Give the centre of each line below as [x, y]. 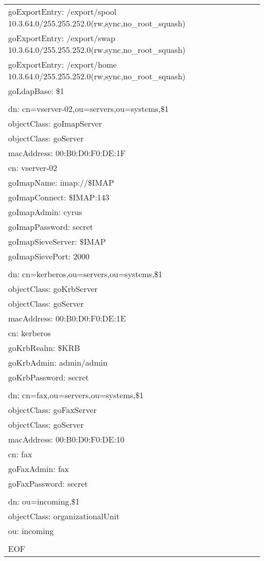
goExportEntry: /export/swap [62, 38]
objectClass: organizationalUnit [64, 516]
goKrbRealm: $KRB [44, 348]
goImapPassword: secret [51, 227]
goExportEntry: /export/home [62, 64]
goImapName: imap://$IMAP [61, 182]
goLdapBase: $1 [36, 91]
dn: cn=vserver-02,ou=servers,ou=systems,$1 [89, 109]
